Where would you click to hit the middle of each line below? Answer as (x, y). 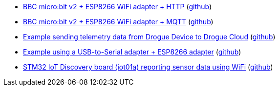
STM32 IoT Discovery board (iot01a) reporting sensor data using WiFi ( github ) (148, 67)
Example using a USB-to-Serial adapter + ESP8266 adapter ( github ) (132, 52)
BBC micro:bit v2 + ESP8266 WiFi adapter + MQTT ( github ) (118, 22)
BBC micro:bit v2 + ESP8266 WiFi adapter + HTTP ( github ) (118, 7)
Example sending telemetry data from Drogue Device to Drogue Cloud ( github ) (149, 37)
